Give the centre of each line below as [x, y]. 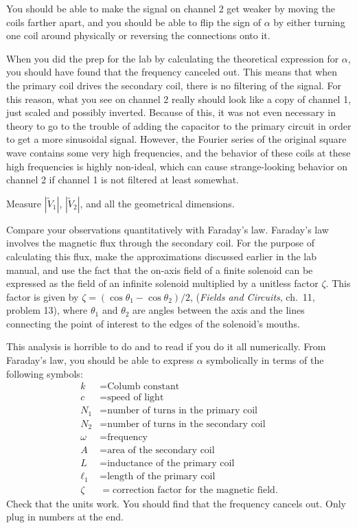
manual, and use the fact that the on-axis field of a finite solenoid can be [160, 269]
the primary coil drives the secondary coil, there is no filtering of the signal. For [174, 85]
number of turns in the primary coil [182, 411]
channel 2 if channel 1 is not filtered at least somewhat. [123, 180]
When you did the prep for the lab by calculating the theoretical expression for [173, 58]
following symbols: [45, 373]
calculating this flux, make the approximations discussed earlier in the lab [162, 256]
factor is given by [43, 296]
